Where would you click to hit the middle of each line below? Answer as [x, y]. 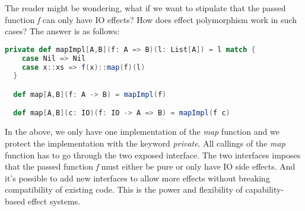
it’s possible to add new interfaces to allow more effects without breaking [137, 178]
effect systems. [54, 201]
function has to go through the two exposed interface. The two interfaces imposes [153, 155]
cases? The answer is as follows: [62, 31]
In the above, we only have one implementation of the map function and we [142, 132]
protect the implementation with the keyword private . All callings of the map [145, 143]
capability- [265, 189]
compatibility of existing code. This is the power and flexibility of [124, 189]
